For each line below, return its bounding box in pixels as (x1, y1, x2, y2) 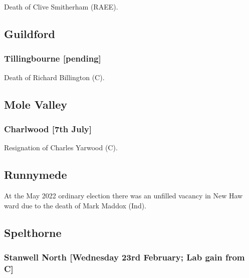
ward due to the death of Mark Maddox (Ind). (4, 200, 147, 210)
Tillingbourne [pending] (4, 52, 101, 65)
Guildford (4, 26, 56, 41)
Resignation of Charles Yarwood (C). (4, 142, 118, 153)
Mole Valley (4, 96, 67, 112)
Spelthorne (4, 224, 62, 240)
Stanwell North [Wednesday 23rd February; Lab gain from (4, 250, 245, 263)
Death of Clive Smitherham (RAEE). (4, 2, 118, 12)
